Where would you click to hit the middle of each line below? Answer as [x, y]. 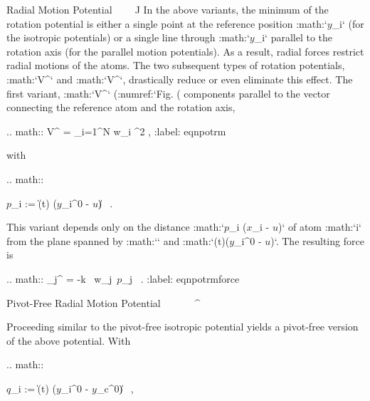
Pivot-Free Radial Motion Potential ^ [104, 302]
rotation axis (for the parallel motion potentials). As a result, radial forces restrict [185, 51]
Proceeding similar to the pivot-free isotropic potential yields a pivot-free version [183, 327]
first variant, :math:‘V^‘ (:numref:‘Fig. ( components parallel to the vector [168, 93]
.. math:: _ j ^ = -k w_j [59, 278]
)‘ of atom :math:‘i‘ [320, 227]
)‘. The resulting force [317, 240]
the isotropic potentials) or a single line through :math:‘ [128, 37]
